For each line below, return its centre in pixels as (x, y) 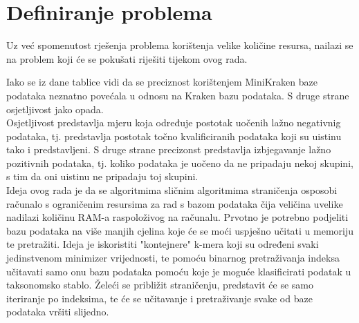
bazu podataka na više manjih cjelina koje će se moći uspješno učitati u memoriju (180, 230)
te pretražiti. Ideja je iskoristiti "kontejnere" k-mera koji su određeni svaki (163, 244)
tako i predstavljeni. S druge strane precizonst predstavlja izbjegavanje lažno (169, 149)
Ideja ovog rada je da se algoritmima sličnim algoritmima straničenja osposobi (172, 190)
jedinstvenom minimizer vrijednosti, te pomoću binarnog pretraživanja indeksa (173, 258)
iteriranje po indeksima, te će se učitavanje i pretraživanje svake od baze (159, 298)
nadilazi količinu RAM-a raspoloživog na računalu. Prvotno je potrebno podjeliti (177, 217)
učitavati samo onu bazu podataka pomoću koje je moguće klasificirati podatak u (179, 271)
